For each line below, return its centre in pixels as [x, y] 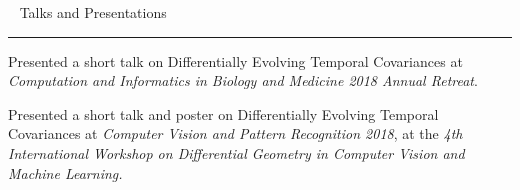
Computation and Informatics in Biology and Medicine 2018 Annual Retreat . [243, 80]
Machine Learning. [65, 172]
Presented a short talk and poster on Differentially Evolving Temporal [223, 113]
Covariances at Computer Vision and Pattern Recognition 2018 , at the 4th [235, 133]
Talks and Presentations [93, 12]
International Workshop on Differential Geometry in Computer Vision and [236, 152]
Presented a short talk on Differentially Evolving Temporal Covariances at [235, 60]
